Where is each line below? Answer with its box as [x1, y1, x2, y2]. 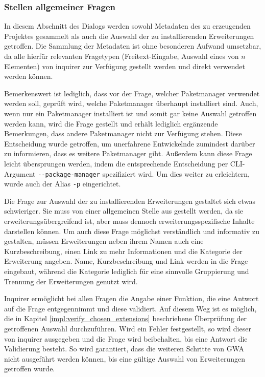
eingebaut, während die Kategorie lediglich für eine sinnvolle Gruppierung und [4, 266, 249, 276]
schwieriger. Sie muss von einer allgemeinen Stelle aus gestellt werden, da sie [4, 205, 243, 216]
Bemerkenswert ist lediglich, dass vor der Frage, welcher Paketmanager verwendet [4, 88, 260, 98]
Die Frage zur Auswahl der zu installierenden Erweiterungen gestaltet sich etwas [4, 195, 255, 206]
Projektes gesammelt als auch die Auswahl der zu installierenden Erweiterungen [4, 30, 254, 41]
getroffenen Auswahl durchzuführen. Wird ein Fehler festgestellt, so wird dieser [4, 323, 251, 333]
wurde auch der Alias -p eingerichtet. [4, 178, 121, 189]
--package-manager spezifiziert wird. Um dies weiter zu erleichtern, [38, 168, 250, 179]
